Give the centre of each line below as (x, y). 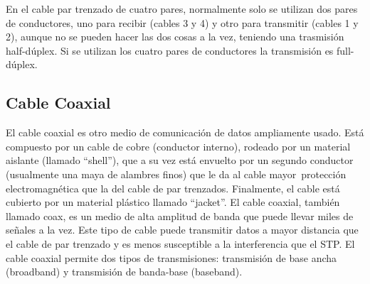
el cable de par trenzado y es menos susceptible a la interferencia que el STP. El (180, 243)
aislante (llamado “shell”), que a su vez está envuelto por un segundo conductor (180, 160)
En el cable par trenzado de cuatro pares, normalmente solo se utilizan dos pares (182, 9)
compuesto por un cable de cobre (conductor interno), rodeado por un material (178, 146)
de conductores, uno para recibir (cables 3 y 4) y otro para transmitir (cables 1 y (182, 22)
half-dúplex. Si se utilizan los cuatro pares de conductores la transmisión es (170, 50)
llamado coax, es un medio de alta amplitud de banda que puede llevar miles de (180, 215)
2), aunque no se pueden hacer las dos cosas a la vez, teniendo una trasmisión (175, 37)
